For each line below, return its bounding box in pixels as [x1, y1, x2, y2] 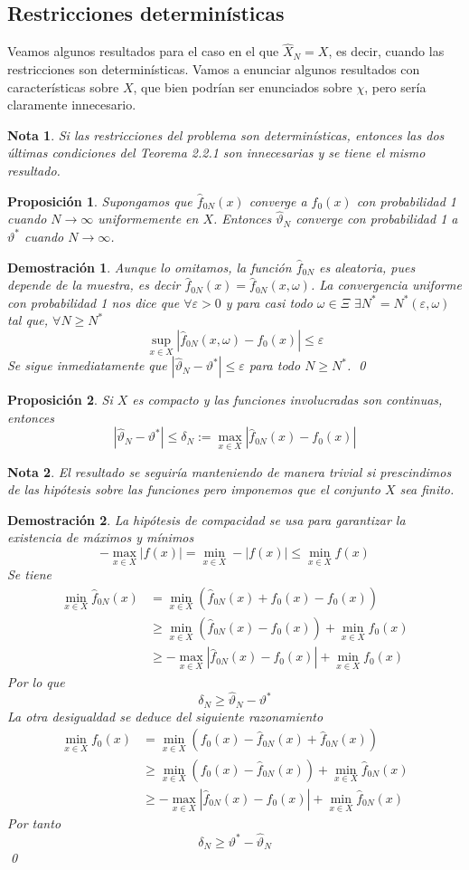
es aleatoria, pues [319, 257, 416, 276]
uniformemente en [98, 209, 199, 228]
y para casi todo [225, 292, 313, 311]
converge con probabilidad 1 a [295, 209, 458, 228]
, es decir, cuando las [328, 42, 445, 61]
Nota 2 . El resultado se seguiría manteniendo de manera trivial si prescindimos [7, 462, 452, 481]
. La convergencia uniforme [310, 275, 462, 294]
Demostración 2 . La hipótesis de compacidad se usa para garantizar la [7, 510, 406, 529]
